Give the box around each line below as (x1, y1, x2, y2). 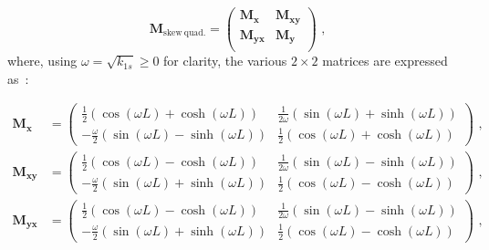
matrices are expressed (322, 51, 448, 70)
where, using (7, 51, 78, 70)
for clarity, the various (163, 51, 287, 70)
